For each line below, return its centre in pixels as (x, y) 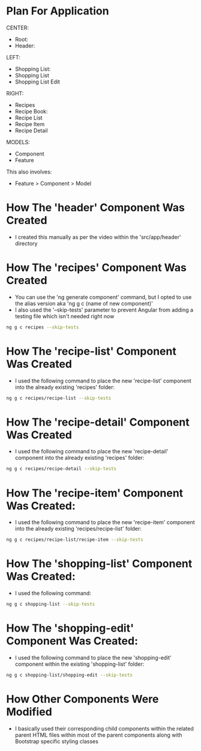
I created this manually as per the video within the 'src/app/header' (98, 237)
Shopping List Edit (37, 82)
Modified (29, 712)
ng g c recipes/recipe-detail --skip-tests (61, 469)
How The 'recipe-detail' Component (98, 422)
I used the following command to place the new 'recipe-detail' (91, 451)
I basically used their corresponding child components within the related (104, 728)
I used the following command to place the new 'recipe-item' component (105, 522)
